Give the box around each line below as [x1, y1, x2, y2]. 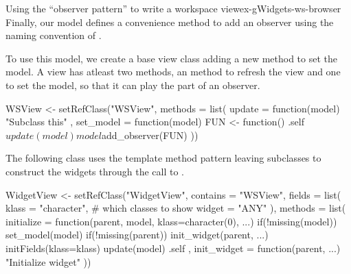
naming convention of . [5, 28, 102, 42]
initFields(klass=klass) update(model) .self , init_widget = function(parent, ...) [5, 240, 341, 255]
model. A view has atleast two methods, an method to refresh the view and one [5, 64, 341, 79]
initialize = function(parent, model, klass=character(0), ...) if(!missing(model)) [5, 214, 337, 228]
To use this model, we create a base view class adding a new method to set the [5, 51, 338, 65]
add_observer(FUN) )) [102, 127, 199, 142]
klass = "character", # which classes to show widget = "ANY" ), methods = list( [5, 201, 346, 215]
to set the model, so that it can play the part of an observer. [5, 77, 260, 92]
